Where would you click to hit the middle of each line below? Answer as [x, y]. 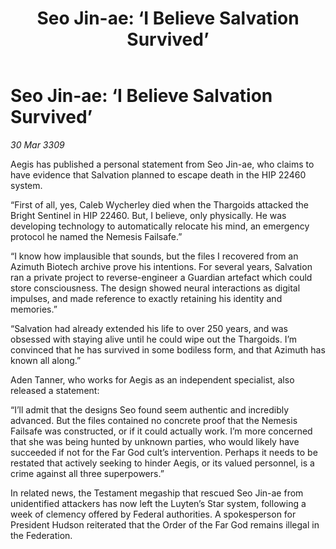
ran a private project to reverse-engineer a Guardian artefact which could [161, 277]
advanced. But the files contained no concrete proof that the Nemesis [154, 420]
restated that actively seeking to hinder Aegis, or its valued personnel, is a [162, 463]
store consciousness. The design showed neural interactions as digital [155, 288]
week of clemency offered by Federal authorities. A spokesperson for [153, 514]
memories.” [34, 309]
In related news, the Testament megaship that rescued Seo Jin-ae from [157, 493]
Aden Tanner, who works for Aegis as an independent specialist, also [152, 379]
